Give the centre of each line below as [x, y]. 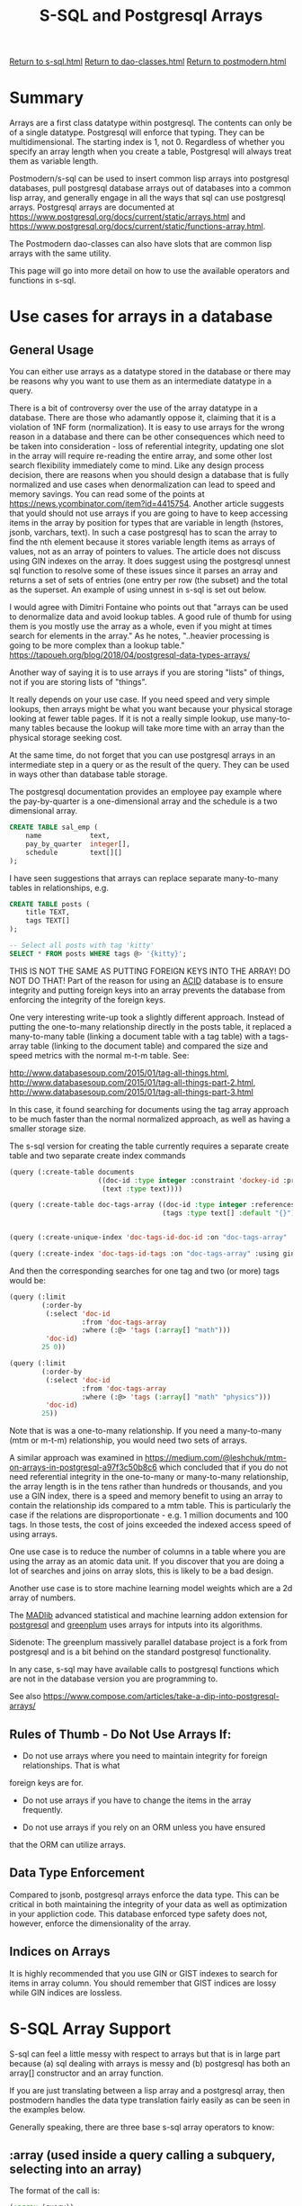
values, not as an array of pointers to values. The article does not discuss [145, 552]
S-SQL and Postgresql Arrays [151, 16]
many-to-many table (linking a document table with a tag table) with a [138, 1036]
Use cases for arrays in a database [141, 317]
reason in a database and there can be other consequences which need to [147, 437]
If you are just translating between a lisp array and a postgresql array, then [147, 2090]
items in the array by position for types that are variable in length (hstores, [147, 523]
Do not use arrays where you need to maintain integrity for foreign [145, 1755]
